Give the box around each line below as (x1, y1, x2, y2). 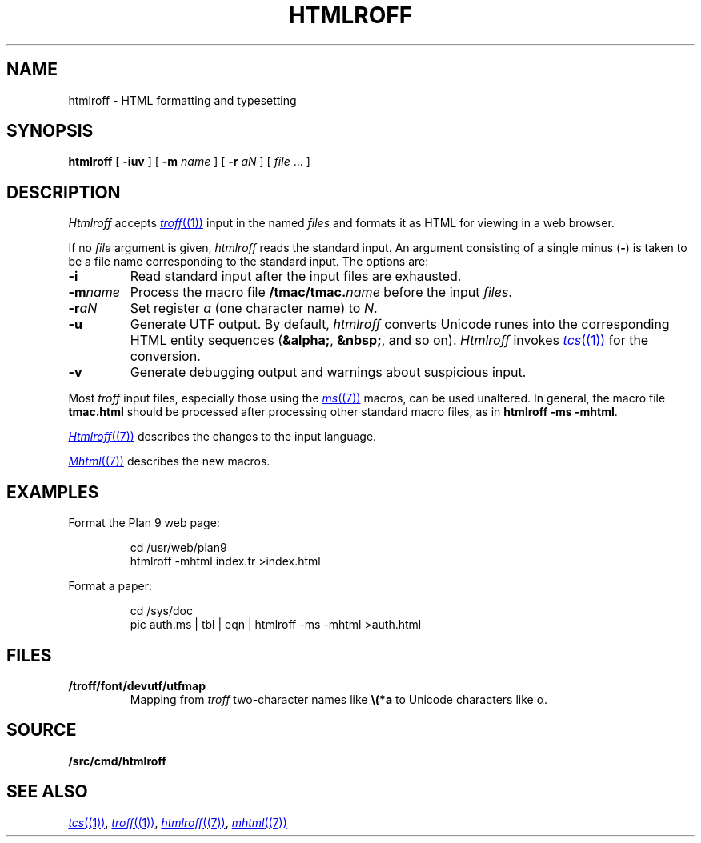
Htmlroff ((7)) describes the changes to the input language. (68, 429, 377, 444)
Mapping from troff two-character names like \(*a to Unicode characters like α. (130, 692, 547, 706)
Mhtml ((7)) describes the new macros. (68, 454, 270, 469)
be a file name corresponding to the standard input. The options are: (68, 254, 429, 269)
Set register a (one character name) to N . (130, 300, 378, 317)
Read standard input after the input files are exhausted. (130, 268, 462, 285)
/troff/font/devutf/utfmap (68, 678, 206, 693)
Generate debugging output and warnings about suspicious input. (130, 364, 527, 381)
